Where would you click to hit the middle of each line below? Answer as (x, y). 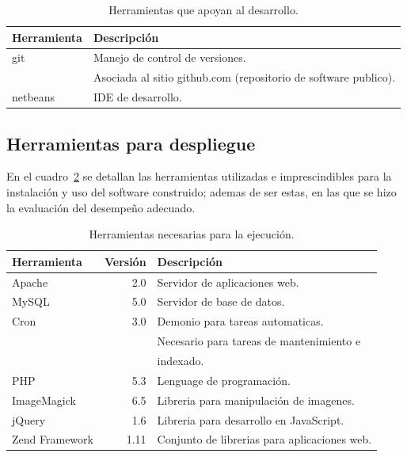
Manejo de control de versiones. (169, 57)
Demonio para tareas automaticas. (240, 321)
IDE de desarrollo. (137, 97)
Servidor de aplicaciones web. (228, 282)
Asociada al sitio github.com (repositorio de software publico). (244, 77)
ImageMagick (44, 400)
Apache (30, 282)
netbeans (34, 97)
